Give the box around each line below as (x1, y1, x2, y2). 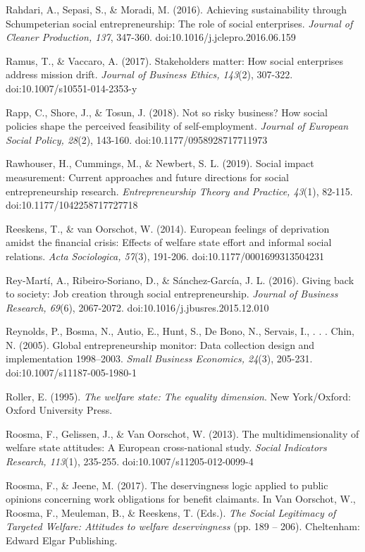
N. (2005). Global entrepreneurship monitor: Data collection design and (6, 337, 315, 352)
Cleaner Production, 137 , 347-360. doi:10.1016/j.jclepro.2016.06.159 (6, 30, 296, 44)
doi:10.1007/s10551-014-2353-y (6, 80, 137, 95)
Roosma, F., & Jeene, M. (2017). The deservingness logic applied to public (6, 477, 328, 492)
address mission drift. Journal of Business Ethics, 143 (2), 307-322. (6, 67, 293, 82)
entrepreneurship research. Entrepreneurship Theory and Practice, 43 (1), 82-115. (6, 183, 353, 198)
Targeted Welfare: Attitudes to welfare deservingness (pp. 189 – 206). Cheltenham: (6, 519, 360, 534)
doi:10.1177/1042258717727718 (6, 197, 138, 212)
